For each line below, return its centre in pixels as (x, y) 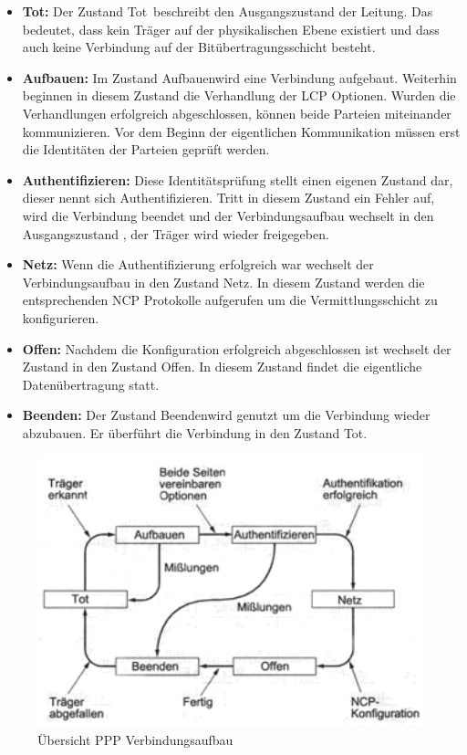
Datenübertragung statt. (91, 384)
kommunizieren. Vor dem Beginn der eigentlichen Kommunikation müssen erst (241, 131)
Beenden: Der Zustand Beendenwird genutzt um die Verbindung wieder (226, 415)
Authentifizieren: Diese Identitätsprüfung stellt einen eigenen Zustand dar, (238, 179)
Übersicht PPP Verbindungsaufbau (135, 739)
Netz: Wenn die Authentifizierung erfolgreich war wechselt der (198, 264)
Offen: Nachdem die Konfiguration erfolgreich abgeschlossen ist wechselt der (237, 348)
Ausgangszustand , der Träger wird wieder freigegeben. (176, 233)
